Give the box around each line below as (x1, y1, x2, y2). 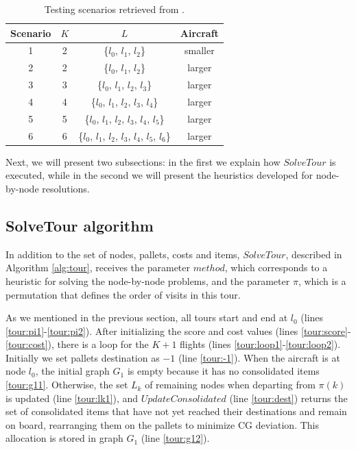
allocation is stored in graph (5, 431, 123, 445)
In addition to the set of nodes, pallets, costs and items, (5, 247, 240, 261)
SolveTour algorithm (5, 214, 154, 236)
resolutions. (42, 181, 90, 195)
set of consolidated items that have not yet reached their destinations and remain (5, 404, 347, 418)
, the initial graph (35, 364, 110, 378)
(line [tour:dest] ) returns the (229, 390, 348, 405)
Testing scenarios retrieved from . (44, 2, 185, 16)
